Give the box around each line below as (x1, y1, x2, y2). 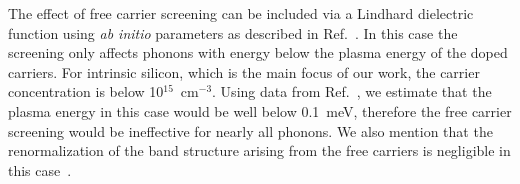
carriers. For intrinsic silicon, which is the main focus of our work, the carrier (8, 61, 480, 82)
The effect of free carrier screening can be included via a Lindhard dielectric (8, 3, 474, 23)
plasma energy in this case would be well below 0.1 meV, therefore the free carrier (8, 100, 512, 121)
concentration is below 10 (8, 81, 164, 102)
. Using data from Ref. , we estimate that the (212, 81, 492, 102)
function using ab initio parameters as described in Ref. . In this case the (8, 22, 458, 43)
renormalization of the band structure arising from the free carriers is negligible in (8, 140, 511, 161)
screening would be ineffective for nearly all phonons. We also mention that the (8, 120, 493, 141)
